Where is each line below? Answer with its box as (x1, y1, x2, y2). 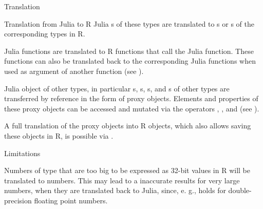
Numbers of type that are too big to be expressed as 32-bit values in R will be (4, 165, 250, 176)
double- (228, 185, 252, 196)
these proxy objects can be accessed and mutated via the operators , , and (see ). (4, 103, 259, 113)
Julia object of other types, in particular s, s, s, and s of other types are (4, 83, 230, 93)
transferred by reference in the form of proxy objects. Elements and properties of (4, 93, 258, 104)
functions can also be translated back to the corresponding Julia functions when (4, 55, 256, 66)
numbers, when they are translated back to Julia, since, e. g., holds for (4, 185, 226, 196)
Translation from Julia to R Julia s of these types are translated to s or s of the (4, 18, 255, 29)
